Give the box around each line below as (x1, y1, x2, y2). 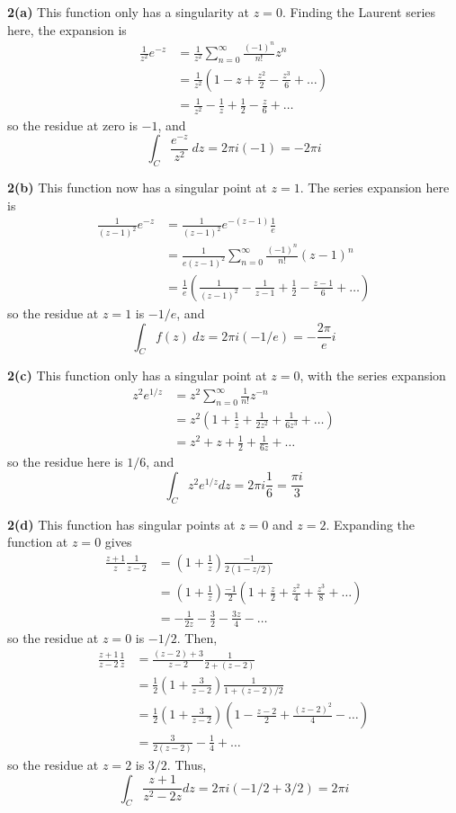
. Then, (176, 628, 218, 647)
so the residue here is (7, 452, 123, 471)
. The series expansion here (300, 178, 450, 196)
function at (7, 532, 68, 551)
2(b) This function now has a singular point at (7, 178, 267, 196)
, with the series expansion (300, 366, 446, 385)
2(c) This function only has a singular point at (7, 366, 267, 385)
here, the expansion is (7, 20, 127, 39)
